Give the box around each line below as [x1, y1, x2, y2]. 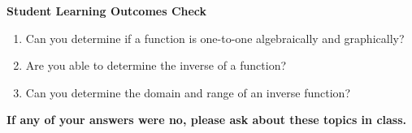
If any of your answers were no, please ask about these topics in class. [7, 111, 407, 128]
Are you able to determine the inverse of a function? [25, 57, 287, 74]
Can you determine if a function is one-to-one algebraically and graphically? [25, 29, 405, 46]
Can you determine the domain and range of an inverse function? [25, 84, 351, 101]
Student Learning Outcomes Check [7, 2, 207, 19]
